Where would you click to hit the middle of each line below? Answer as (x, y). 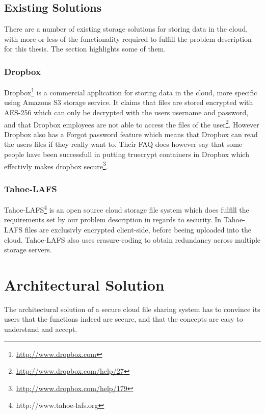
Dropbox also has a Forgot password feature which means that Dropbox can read (131, 134)
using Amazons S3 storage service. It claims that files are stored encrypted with (129, 102)
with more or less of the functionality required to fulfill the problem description (128, 38)
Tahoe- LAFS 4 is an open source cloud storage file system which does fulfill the (127, 209)
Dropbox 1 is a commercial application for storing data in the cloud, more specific (131, 92)
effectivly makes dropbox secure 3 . (56, 165)
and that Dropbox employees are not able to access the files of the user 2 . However (132, 123)
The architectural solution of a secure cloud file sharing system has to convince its (132, 309)
